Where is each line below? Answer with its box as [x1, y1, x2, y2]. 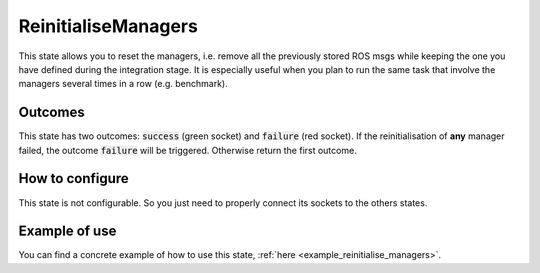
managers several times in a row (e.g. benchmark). [18, 78, 229, 90]
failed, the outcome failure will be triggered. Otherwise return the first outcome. [18, 144, 357, 156]
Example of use [18, 223, 117, 240]
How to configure [18, 170, 129, 187]
